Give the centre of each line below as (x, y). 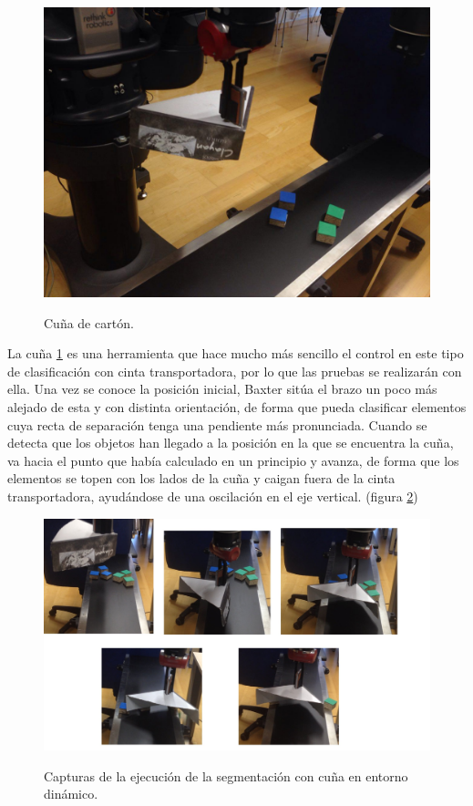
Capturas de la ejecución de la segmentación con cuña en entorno (226, 775)
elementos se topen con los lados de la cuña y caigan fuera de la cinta (201, 478)
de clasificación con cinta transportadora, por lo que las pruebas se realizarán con (235, 371)
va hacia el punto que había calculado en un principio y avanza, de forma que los (233, 460)
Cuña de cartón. (89, 322)
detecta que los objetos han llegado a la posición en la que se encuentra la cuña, (231, 443)
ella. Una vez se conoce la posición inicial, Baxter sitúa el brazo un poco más (222, 389)
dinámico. (71, 794)
